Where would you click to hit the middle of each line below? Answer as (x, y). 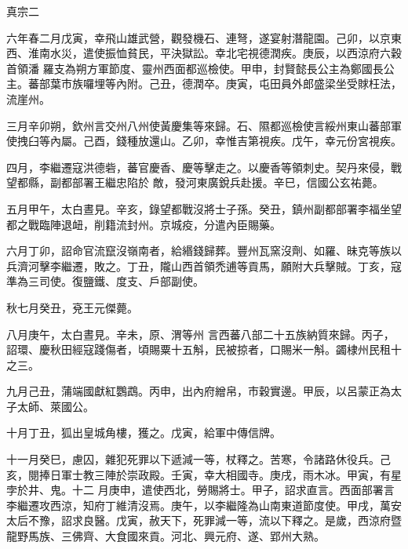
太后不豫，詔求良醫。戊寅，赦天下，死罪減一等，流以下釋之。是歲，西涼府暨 (204, 520)
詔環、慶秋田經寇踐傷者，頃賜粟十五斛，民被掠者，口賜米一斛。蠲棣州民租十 (204, 349)
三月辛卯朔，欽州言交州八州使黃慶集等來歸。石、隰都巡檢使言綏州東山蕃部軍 (204, 125)
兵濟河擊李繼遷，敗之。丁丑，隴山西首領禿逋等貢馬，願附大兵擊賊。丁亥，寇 (204, 265)
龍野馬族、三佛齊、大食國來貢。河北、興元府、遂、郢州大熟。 (166, 536)
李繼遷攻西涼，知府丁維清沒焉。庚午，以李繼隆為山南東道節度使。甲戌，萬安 (204, 505)
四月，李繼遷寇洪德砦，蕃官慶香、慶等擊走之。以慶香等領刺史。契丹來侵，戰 (204, 167)
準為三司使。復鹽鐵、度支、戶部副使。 (105, 281)
